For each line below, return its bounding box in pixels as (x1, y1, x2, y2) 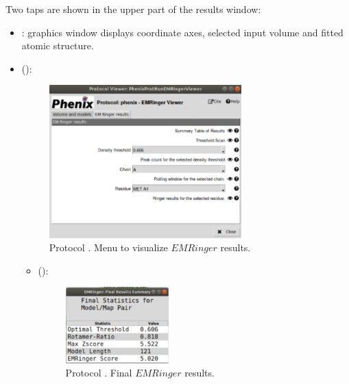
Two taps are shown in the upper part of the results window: (5, 2, 261, 16)
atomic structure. (21, 38, 94, 53)
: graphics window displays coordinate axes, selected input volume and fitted (21, 25, 344, 39)
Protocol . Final (65, 366, 132, 380)
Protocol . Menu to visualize (49, 240, 168, 255)
